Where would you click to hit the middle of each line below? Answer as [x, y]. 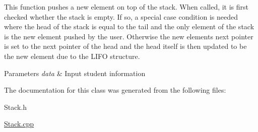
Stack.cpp [19, 124]
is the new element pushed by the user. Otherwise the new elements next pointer [129, 36]
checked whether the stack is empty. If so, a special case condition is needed [121, 16]
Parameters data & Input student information [75, 73]
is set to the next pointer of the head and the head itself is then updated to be [125, 46]
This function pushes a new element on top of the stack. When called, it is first [126, 7]
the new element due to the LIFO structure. [72, 56]
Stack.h [16, 107]
